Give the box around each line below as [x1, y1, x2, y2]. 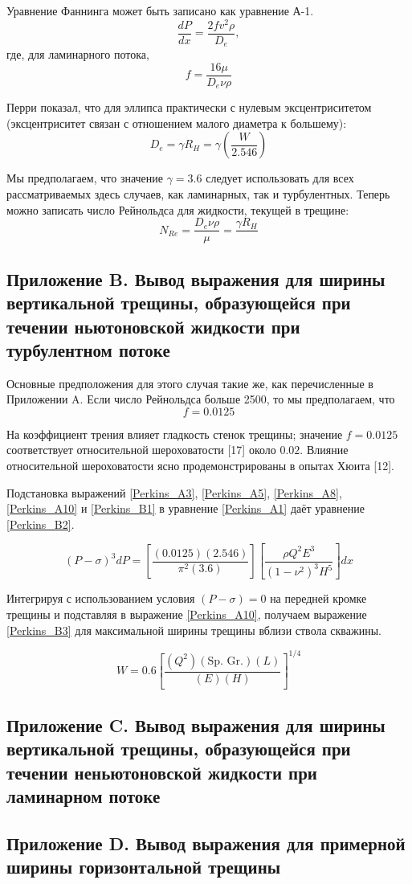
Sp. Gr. [207, 655, 243, 667]
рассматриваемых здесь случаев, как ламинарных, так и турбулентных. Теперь [6, 186, 390, 203]
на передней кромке [270, 590, 367, 607]
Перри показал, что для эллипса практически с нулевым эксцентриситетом [6, 99, 372, 116]
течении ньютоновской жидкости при [6, 313, 300, 338]
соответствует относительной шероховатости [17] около [6, 441, 276, 458]
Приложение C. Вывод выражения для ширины [6, 712, 385, 737]
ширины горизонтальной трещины [6, 854, 281, 879]
